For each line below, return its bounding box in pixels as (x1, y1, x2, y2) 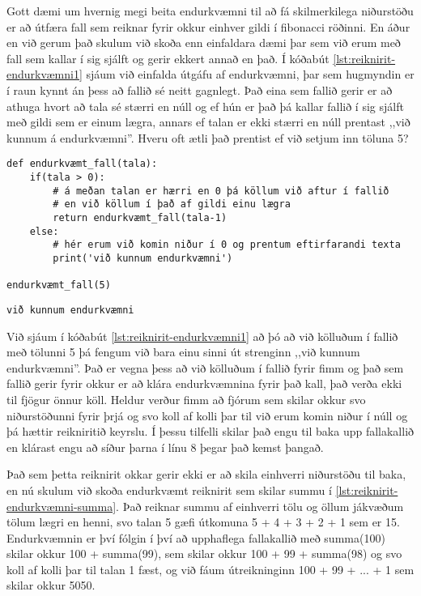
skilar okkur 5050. (6, 577, 96, 594)
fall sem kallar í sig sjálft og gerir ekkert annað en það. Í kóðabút (6, 49, 330, 66)
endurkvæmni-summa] (6, 497, 117, 514)
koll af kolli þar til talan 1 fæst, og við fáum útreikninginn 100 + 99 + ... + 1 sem (6, 560, 415, 577)
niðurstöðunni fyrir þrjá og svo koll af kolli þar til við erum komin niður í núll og (6, 407, 408, 424)
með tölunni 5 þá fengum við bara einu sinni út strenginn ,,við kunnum (6, 343, 360, 360)
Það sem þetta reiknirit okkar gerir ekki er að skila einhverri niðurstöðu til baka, (6, 466, 406, 483)
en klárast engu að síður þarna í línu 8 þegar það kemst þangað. (6, 438, 324, 455)
